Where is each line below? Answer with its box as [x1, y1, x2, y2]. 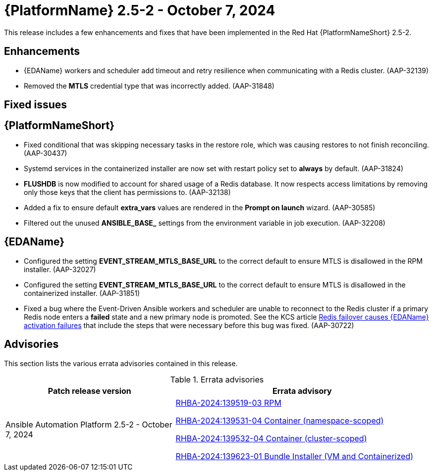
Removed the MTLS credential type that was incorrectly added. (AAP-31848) [24, 81, 274, 90]
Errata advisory [272, 385, 332, 396]
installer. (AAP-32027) [24, 265, 96, 274]
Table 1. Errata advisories [170, 374, 264, 384]
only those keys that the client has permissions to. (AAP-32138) [24, 188, 231, 196]
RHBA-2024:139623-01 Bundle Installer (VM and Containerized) [175, 451, 414, 461]
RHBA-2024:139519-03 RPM [175, 397, 281, 408]
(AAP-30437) [24, 148, 67, 157]
